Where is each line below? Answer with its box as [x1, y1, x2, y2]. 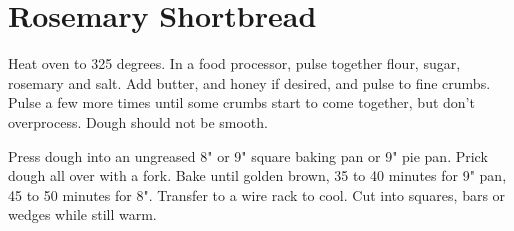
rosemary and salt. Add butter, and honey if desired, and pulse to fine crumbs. [8, 72, 491, 93]
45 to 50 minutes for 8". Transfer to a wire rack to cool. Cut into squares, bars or [8, 184, 506, 205]
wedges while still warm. [8, 204, 157, 225]
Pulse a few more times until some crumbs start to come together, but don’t [8, 92, 475, 113]
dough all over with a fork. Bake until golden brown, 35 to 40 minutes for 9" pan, [8, 165, 507, 186]
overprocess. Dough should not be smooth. [8, 111, 268, 132]
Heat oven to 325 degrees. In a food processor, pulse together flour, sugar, [8, 53, 461, 74]
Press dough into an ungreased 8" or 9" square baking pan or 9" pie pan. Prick [8, 145, 488, 166]
